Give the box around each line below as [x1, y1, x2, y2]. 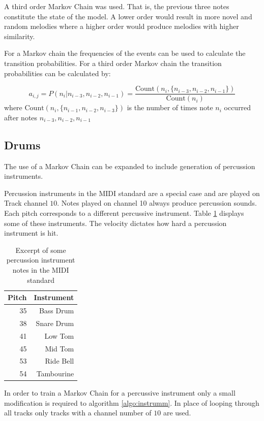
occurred [224, 102, 251, 113]
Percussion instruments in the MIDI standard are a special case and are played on [4, 187, 260, 198]
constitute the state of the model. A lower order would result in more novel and [4, 11, 252, 21]
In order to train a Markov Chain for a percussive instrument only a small [4, 387, 236, 398]
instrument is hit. [4, 228, 58, 238]
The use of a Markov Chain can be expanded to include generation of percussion [4, 160, 255, 171]
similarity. [4, 30, 35, 41]
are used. [163, 407, 191, 418]
